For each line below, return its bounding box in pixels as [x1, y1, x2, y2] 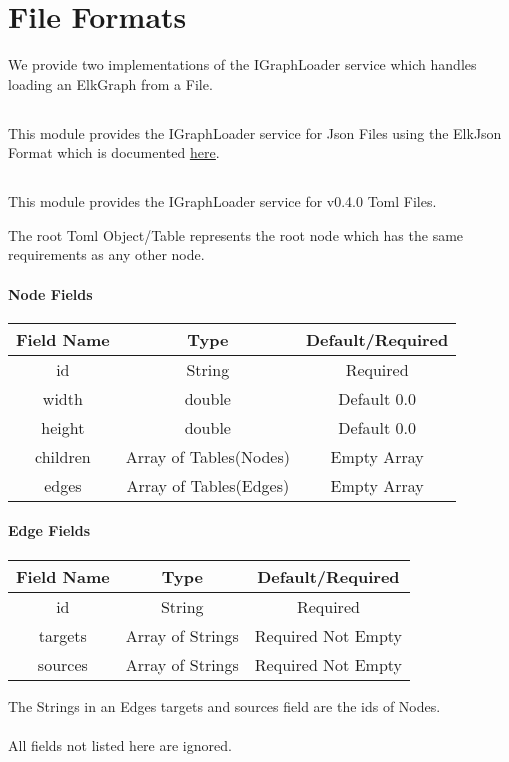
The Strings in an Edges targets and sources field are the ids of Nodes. [8, 695, 441, 716]
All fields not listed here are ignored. [8, 734, 232, 755]
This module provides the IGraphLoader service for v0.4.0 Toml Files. [8, 191, 437, 212]
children [35, 444, 91, 468]
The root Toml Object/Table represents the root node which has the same [8, 224, 464, 245]
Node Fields [8, 283, 93, 304]
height [41, 415, 85, 439]
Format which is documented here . [8, 142, 220, 163]
